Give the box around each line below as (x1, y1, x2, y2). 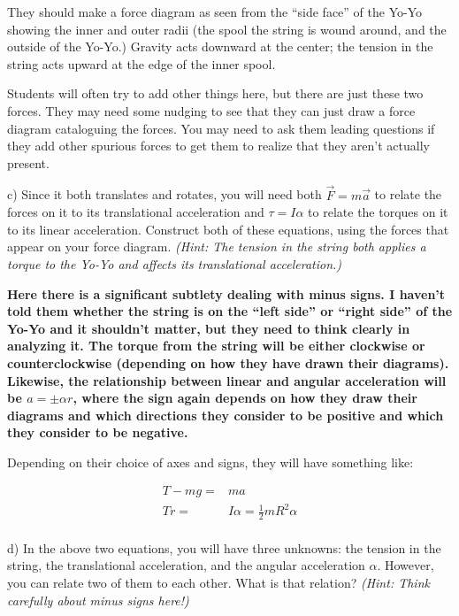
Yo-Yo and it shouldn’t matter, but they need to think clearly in (7, 319, 410, 337)
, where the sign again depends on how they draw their (73, 389, 417, 407)
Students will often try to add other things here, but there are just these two (7, 84, 424, 103)
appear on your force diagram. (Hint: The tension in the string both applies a (7, 237, 426, 256)
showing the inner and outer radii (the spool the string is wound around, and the (7, 19, 447, 38)
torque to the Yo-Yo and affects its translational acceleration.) (7, 254, 342, 273)
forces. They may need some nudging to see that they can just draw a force (7, 101, 416, 119)
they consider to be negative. (7, 423, 188, 442)
